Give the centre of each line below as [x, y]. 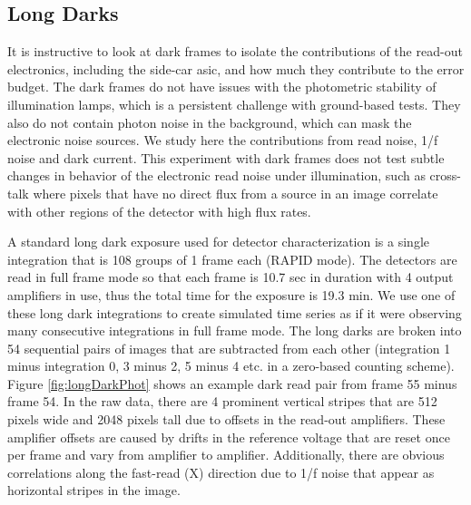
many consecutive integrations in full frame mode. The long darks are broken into [235, 330]
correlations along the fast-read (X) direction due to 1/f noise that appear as [221, 472]
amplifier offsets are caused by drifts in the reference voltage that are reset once [229, 437]
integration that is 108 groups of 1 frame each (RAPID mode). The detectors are [232, 259]
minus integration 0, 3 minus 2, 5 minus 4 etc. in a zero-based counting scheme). [231, 366]
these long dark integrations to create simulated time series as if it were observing [235, 312]
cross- [445, 175]
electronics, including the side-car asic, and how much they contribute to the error [236, 68]
